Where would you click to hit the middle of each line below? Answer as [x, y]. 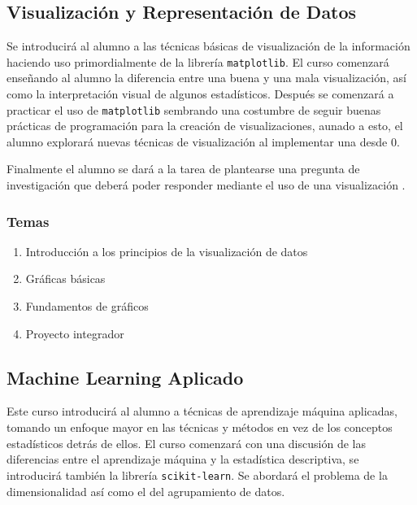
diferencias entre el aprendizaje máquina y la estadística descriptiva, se [183, 459]
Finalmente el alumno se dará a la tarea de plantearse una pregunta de [183, 169]
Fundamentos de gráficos [87, 306]
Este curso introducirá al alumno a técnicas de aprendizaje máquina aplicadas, [202, 411]
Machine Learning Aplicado [125, 377]
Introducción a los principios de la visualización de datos [167, 251]
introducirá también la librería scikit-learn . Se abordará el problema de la [197, 475]
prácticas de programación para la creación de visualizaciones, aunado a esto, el [205, 126]
